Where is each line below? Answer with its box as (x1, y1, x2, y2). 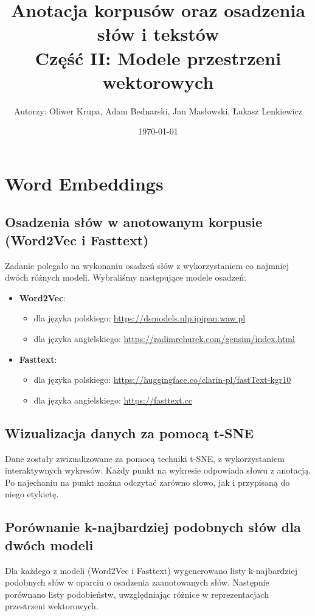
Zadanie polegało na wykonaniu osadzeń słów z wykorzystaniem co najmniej (5, 259, 289, 271)
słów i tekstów (97, 21, 220, 46)
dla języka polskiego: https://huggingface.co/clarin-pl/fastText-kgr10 (33, 373, 291, 386)
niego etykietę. (5, 488, 59, 500)
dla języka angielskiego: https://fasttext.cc (33, 393, 192, 406)
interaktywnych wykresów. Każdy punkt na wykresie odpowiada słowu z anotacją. (5, 464, 311, 477)
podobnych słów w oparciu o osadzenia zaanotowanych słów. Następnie (5, 576, 269, 589)
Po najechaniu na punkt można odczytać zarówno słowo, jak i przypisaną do (5, 475, 290, 488)
